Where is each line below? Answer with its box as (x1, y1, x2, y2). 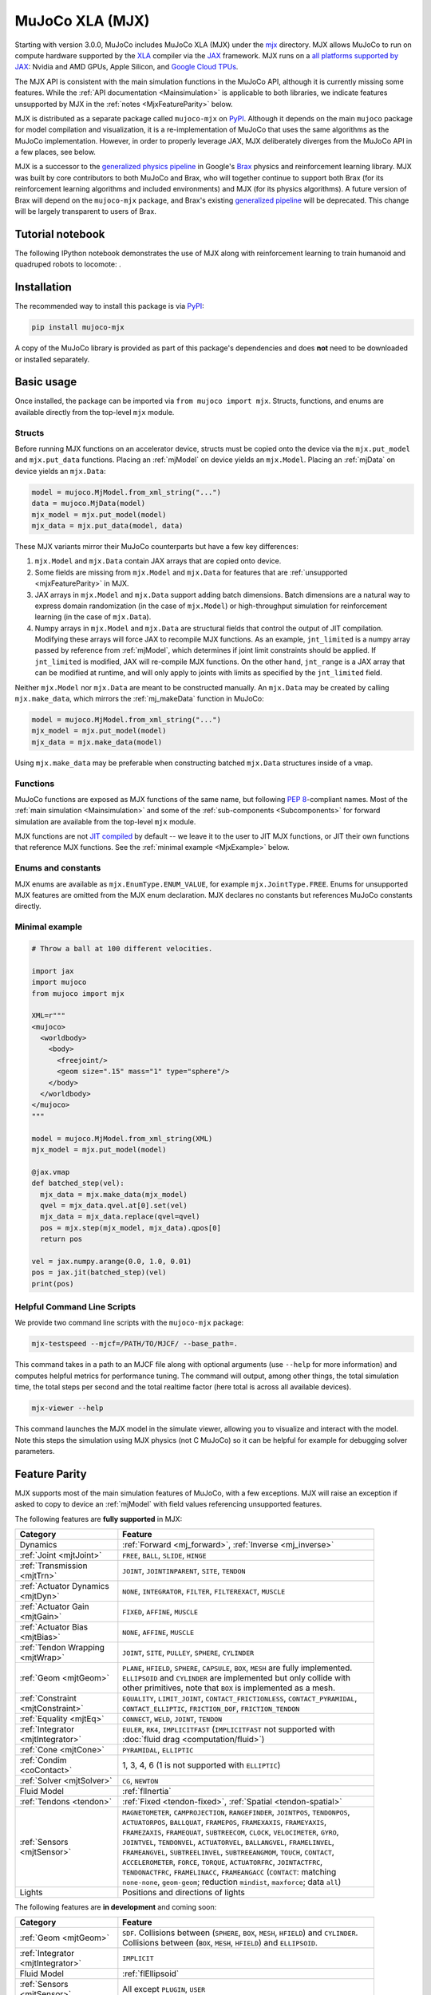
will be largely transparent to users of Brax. (14, 207, 157, 216)
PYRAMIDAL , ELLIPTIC (122, 1744, 194, 1755)
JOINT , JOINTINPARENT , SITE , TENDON (122, 1565, 246, 1576)
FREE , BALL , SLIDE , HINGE (122, 1549, 207, 1560)
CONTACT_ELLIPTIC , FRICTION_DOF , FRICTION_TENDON (122, 1702, 300, 1713)
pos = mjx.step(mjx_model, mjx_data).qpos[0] (40, 1223, 221, 1232)
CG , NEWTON (122, 1775, 159, 1786)
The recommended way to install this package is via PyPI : (14, 302, 204, 311)
